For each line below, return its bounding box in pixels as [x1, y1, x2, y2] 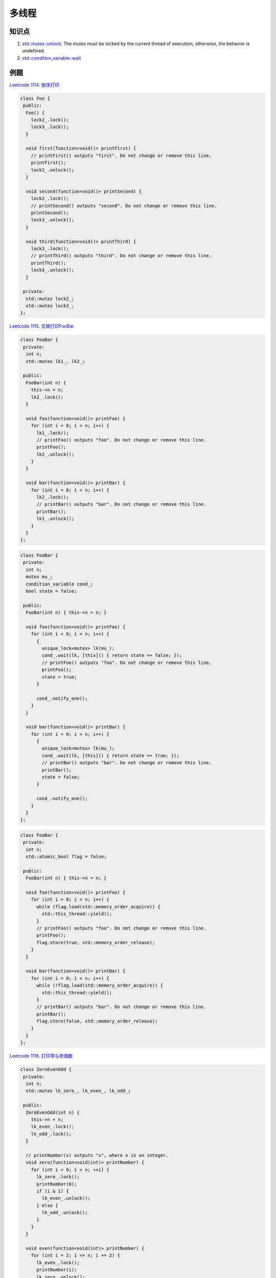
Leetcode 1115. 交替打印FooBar [9, 323, 74, 329]
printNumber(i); [36, 1267, 77, 1273]
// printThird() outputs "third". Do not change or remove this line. [31, 253, 212, 259]
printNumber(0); [36, 1181, 77, 1187]
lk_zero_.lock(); [36, 1174, 80, 1180]
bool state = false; [26, 588, 77, 594]
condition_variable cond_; [26, 581, 94, 587]
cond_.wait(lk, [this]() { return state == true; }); [41, 752, 179, 759]
